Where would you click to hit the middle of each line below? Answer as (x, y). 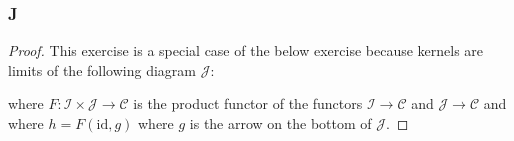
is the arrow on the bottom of (280, 123)
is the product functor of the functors (248, 103)
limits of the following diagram (102, 69)
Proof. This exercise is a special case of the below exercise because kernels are (246, 50)
